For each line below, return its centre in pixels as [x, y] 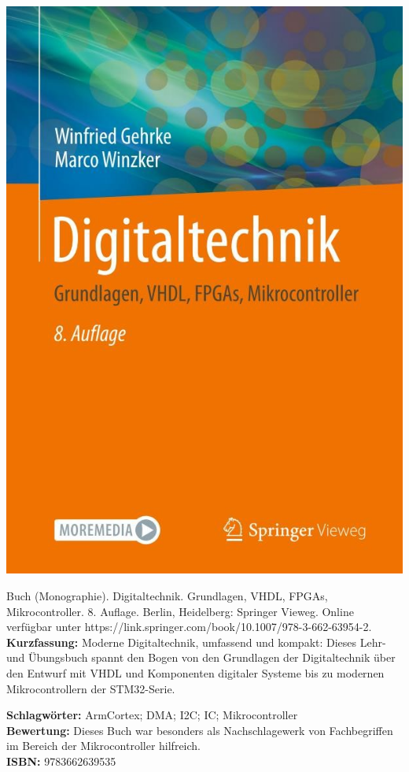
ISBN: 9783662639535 [61, 761]
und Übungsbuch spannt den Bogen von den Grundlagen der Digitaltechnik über [201, 657]
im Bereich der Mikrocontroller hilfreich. [104, 746]
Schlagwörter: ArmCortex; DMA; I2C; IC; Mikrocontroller [152, 715]
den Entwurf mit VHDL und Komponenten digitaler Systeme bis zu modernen [195, 672]
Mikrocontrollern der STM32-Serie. [91, 688]
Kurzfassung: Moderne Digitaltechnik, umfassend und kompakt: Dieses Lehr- [196, 642]
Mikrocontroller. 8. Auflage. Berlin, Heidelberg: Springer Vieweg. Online [180, 611]
